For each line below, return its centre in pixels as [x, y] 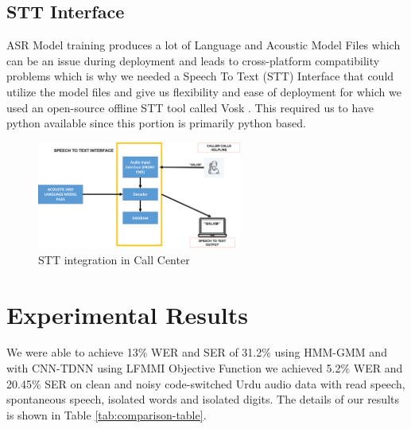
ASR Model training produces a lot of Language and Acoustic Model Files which [204, 45]
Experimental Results [127, 314]
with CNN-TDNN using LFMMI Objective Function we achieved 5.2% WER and [205, 368]
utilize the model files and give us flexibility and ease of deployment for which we [204, 91]
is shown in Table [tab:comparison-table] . [107, 414]
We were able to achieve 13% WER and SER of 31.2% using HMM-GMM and [197, 352]
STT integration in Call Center [114, 259]
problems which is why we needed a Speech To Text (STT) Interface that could [200, 76]
